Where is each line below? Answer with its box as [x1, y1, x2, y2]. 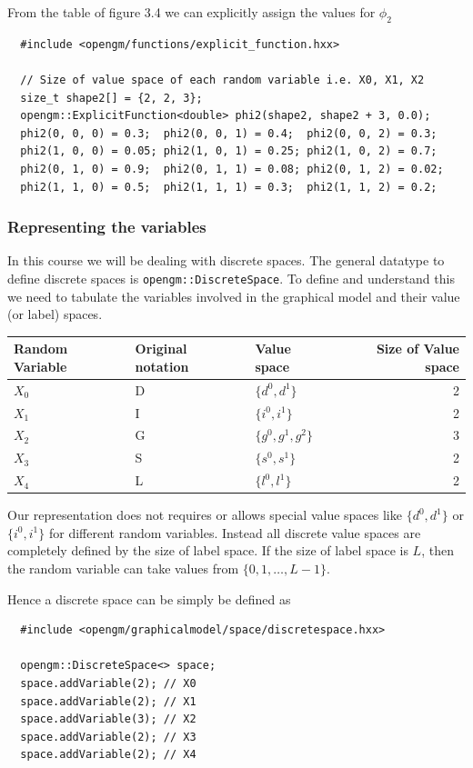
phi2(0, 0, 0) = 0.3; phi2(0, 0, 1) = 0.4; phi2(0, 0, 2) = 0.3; [20, 126, 438, 140]
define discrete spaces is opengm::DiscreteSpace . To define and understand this [7, 268, 455, 287]
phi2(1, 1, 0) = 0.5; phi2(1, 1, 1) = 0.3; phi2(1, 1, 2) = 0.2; [20, 180, 438, 194]
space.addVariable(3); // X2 [20, 713, 196, 726]
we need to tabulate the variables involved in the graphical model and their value [7, 286, 460, 305]
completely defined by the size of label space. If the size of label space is [7, 541, 408, 560]
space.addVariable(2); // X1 [20, 694, 196, 708]
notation [135, 356, 189, 375]
